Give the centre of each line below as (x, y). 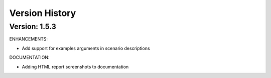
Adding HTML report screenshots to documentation (75, 66)
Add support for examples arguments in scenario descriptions (86, 48)
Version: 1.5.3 (33, 26)
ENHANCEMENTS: (28, 39)
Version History (43, 13)
